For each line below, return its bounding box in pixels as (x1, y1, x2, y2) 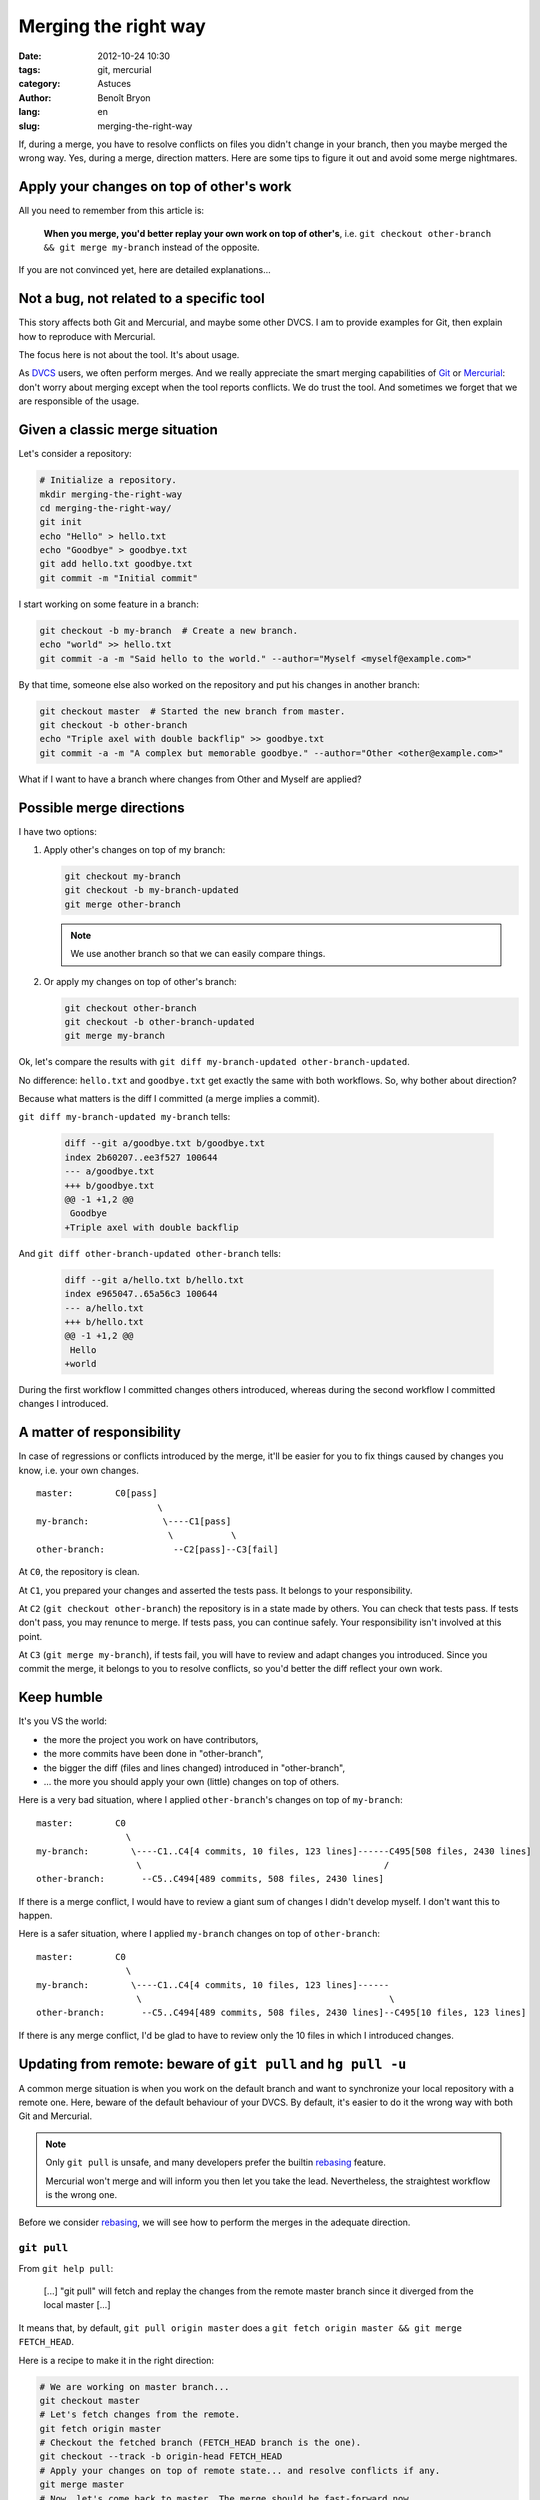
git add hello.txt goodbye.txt (39, 558, 194, 570)
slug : (18, 120, 40, 132)
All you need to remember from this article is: (18, 205, 205, 217)
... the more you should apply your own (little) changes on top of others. (43, 1775, 340, 1787)
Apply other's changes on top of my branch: (43, 844, 226, 856)
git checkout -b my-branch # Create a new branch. (39, 625, 299, 636)
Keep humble (18, 1689, 104, 1706)
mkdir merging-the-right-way (39, 488, 183, 500)
